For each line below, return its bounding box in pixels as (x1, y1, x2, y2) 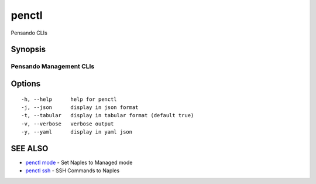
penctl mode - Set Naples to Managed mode (25, 159, 133, 166)
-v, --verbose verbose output (21, 120, 114, 127)
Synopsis (11, 45, 46, 54)
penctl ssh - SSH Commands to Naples (25, 167, 120, 174)
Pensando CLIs (11, 29, 48, 36)
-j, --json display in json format (21, 104, 139, 111)
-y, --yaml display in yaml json (21, 129, 133, 135)
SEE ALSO (11, 144, 49, 154)
